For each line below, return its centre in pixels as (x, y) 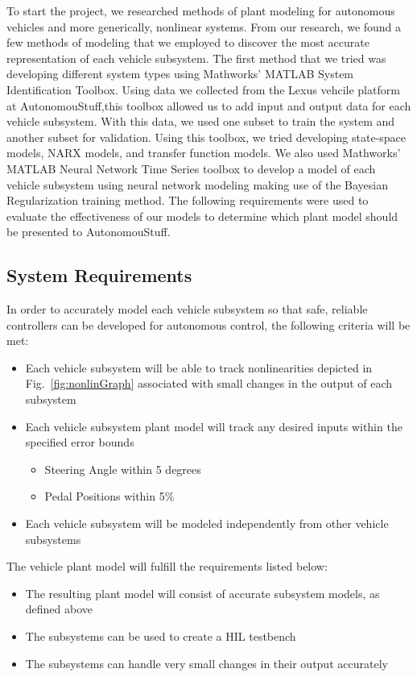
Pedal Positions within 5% (109, 496)
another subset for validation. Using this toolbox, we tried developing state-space (206, 137)
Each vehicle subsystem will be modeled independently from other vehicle (207, 523)
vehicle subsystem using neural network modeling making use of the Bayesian (197, 184)
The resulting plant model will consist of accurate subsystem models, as (202, 593)
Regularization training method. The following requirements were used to (188, 200)
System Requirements (99, 275)
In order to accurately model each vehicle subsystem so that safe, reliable (187, 309)
